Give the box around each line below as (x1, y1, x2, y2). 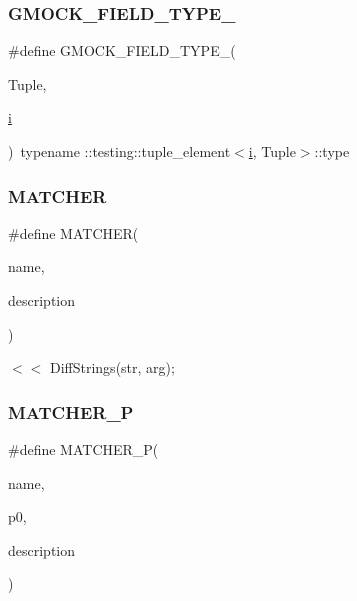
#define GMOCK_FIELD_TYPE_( (8, 40, 236, 61)
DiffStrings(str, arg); (49, 357, 175, 378)
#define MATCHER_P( (8, 439, 159, 459)
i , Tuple (248, 141, 296, 161)
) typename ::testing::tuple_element (8, 141, 231, 161)
